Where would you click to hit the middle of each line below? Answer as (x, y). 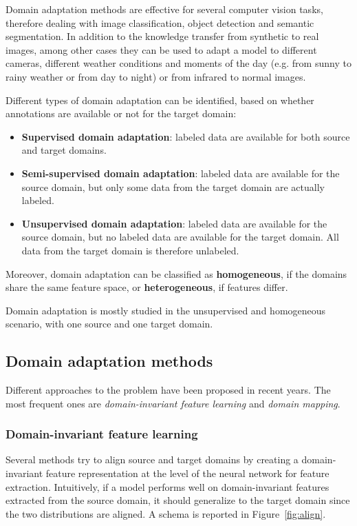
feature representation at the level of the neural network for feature (187, 473)
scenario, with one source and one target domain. (109, 324)
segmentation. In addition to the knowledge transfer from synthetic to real (162, 36)
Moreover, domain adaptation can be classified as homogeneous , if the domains (176, 273)
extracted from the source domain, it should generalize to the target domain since (178, 500)
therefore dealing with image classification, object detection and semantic (160, 22)
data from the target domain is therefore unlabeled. (130, 250)
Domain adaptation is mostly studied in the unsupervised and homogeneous (166, 310)
